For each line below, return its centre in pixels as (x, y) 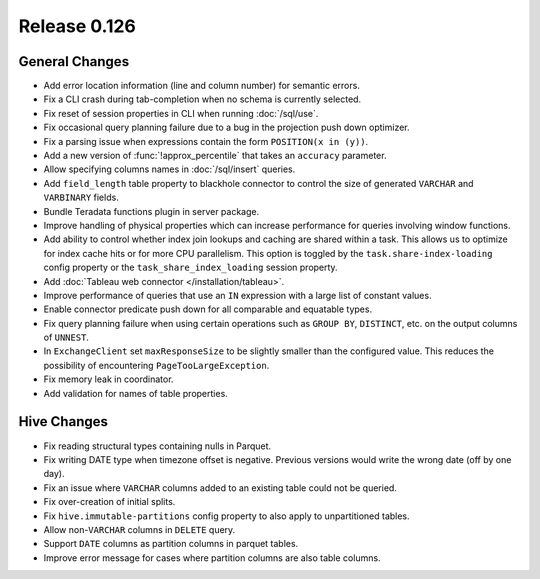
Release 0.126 (77, 26)
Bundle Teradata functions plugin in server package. (151, 211)
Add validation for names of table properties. (136, 393)
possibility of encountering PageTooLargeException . (156, 365)
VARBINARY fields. (81, 197)
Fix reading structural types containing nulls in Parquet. (157, 446)
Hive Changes (63, 421)
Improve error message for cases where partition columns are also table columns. (212, 557)
